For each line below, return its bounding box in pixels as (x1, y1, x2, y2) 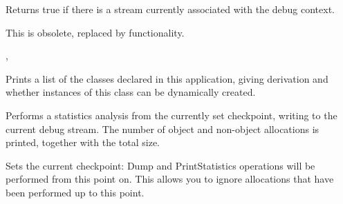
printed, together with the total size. (6, 135, 160, 150)
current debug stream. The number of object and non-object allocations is (6, 121, 319, 136)
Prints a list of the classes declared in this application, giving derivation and (6, 71, 328, 85)
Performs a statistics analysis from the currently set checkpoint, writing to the (6, 108, 337, 122)
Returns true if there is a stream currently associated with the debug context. (6, 2, 335, 16)
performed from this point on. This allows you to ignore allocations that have (6, 172, 334, 186)
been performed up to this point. (6, 185, 145, 199)
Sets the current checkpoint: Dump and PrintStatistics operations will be (6, 158, 315, 172)
